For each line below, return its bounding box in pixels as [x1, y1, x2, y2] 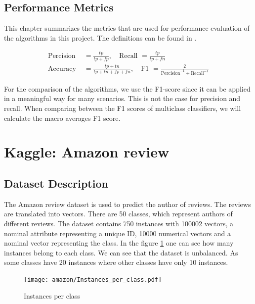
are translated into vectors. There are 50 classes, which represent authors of [4, 208, 233, 219]
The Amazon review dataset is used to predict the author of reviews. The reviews [4, 199, 251, 209]
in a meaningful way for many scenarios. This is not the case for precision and [4, 93, 241, 103]
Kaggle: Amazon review [4, 142, 170, 162]
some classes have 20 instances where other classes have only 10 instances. [4, 257, 228, 267]
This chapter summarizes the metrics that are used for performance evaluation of [4, 23, 250, 33]
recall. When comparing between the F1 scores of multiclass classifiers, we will [4, 102, 241, 113]
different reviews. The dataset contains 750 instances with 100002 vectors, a [4, 218, 234, 228]
